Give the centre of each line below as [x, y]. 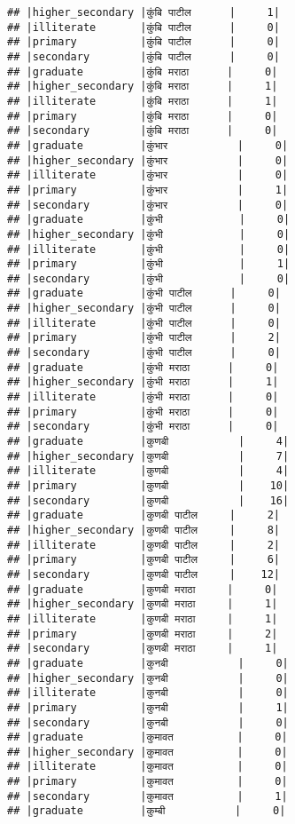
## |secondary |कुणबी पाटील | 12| [144, 574]
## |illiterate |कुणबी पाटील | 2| [144, 545]
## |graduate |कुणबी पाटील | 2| [144, 515]
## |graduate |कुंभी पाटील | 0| [144, 293]
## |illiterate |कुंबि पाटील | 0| [144, 27]
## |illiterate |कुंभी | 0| [149, 249]
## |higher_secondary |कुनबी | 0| [148, 678]
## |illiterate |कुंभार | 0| [148, 175]
